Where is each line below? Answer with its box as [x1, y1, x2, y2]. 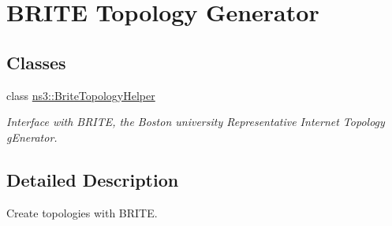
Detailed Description [6, 167, 179, 191]
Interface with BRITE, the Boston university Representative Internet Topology [6, 113, 385, 130]
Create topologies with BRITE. [6, 204, 158, 220]
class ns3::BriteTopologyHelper [6, 87, 155, 103]
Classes [6, 50, 66, 74]
